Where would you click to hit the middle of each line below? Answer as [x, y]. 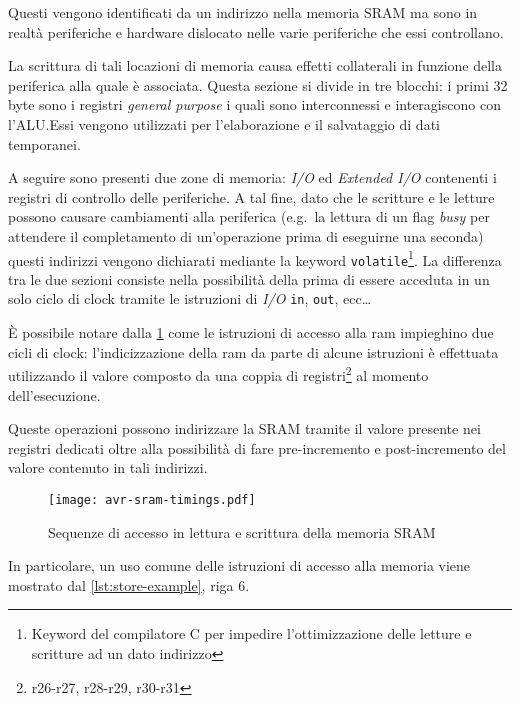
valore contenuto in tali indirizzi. [108, 467]
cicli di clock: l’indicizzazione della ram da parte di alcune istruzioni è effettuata [253, 351]
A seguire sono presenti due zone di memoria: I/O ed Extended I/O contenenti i [252, 177]
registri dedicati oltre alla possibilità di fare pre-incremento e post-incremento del [257, 447]
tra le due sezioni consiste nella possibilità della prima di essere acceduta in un [249, 278]
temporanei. [44, 143]
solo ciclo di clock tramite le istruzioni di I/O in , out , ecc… [190, 298]
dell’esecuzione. [54, 394]
